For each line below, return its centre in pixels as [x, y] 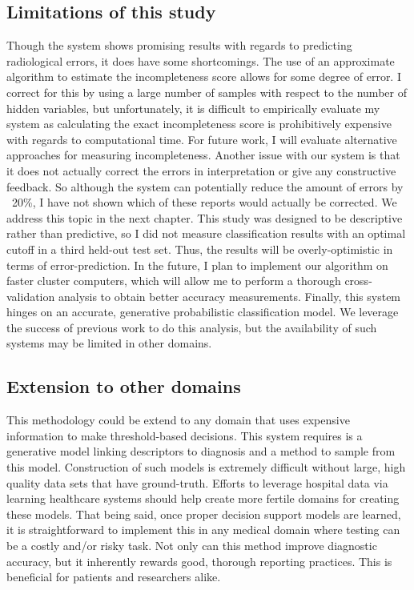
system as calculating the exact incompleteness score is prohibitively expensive [199, 124]
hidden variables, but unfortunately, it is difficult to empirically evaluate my [193, 108]
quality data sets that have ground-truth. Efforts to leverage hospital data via [197, 482]
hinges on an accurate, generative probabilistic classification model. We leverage [203, 312]
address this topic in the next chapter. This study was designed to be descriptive [205, 217]
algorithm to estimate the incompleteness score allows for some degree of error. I [204, 76]
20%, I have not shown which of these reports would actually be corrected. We [204, 202]
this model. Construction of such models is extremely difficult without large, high [206, 467]
